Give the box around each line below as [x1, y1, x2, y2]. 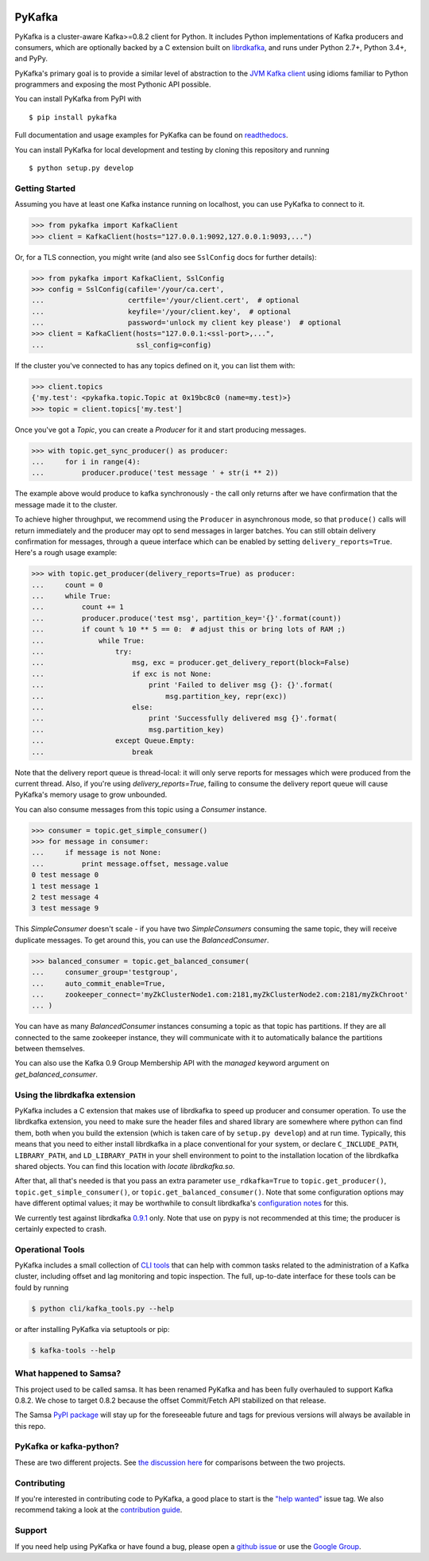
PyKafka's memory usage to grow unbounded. [14, 790, 168, 799]
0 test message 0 [31, 871, 99, 880]
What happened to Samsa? [14, 1368, 122, 1379]
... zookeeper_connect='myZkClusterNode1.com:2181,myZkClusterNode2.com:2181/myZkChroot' [31, 990, 409, 999]
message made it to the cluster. [14, 499, 118, 509]
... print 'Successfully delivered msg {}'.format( [31, 714, 338, 723]
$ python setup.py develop [29, 164, 134, 173]
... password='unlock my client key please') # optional [31, 318, 342, 328]
